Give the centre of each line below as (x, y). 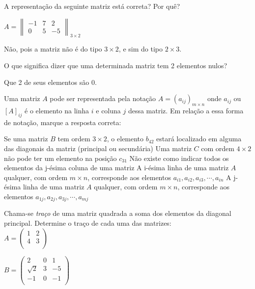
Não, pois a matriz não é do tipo (53, 49)
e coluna (108, 110)
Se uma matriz (26, 139)
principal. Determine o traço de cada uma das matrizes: (88, 223)
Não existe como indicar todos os (179, 158)
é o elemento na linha (57, 110)
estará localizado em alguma (199, 139)
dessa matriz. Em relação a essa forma (186, 110)
